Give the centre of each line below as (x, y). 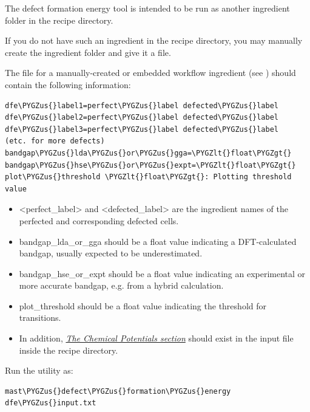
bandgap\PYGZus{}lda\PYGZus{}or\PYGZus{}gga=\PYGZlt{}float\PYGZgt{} (148, 153)
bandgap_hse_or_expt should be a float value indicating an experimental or (162, 273)
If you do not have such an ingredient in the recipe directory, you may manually (154, 40)
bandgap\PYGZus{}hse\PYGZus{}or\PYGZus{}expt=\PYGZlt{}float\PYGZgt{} (150, 165)
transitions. (40, 318)
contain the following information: (68, 84)
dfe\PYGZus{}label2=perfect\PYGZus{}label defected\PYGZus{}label (142, 118)
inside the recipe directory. (69, 350)
